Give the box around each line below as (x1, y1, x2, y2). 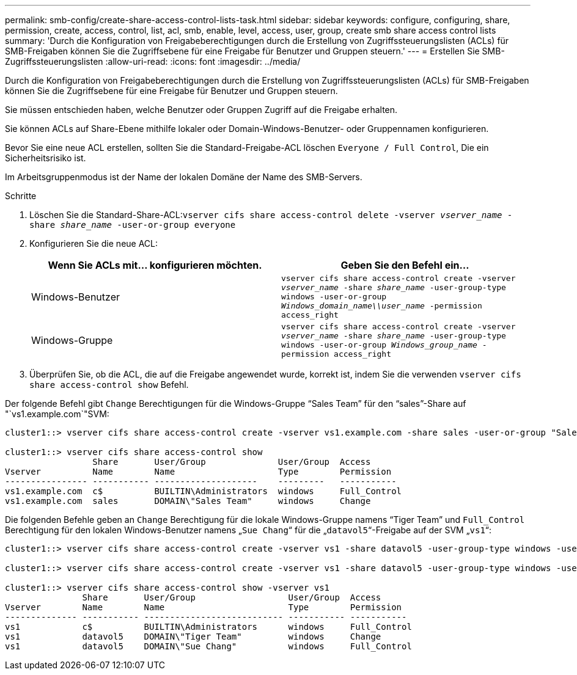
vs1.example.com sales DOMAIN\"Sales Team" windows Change (5, 496, 371, 506)
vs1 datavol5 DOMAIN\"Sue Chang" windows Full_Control (5, 641, 412, 651)
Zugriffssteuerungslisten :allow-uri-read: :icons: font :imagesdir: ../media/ (5, 56, 301, 67)
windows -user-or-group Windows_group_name (281, 340, 477, 349)
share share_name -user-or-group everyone (29, 220, 236, 230)
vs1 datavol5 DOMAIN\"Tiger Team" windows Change (5, 632, 381, 641)
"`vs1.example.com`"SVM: (5, 409, 109, 419)
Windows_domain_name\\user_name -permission (281, 301, 482, 310)
